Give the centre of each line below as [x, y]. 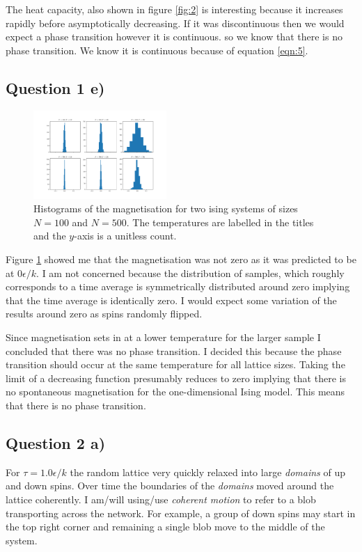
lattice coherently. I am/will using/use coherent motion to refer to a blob [161, 499]
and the [50, 236]
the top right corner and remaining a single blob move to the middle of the [165, 527]
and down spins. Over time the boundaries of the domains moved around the [170, 486]
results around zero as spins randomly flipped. [104, 314]
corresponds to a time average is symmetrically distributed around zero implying [178, 286]
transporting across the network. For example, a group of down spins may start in [181, 513]
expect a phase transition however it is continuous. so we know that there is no [174, 37]
